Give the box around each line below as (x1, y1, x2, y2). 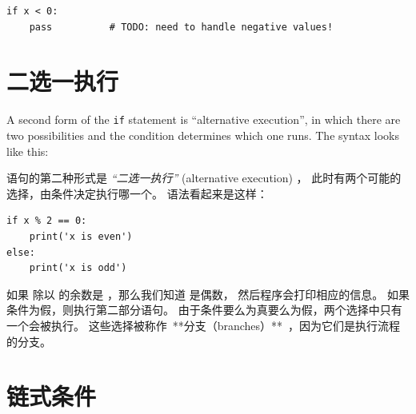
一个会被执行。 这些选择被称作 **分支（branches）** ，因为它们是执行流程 (6, 316, 401, 333)
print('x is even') (29, 230, 133, 242)
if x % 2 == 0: (6, 215, 87, 227)
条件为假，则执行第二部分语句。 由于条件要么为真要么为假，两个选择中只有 (6, 301, 402, 318)
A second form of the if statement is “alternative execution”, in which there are (6, 111, 401, 128)
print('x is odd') (29, 262, 127, 274)
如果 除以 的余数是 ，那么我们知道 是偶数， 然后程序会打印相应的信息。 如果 (6, 285, 410, 302)
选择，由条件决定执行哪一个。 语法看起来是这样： (6, 185, 268, 201)
